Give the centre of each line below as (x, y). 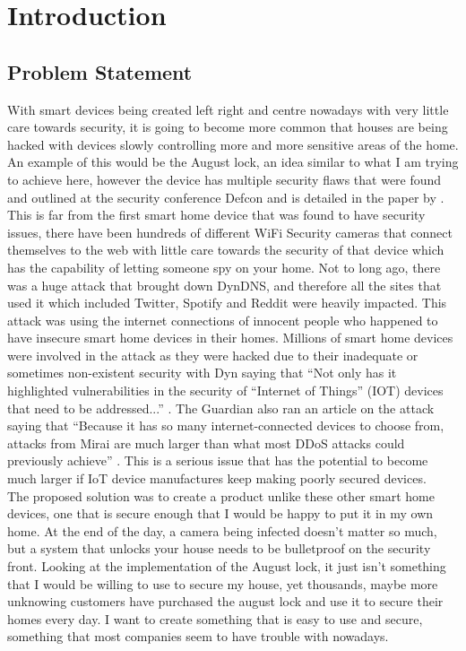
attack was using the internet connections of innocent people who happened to (223, 320)
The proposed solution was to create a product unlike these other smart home (221, 495)
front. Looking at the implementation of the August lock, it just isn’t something (227, 566)
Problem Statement (100, 71)
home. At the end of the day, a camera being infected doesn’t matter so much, (222, 530)
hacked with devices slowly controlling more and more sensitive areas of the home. (233, 144)
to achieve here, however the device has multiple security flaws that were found (224, 179)
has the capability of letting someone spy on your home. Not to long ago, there (224, 267)
